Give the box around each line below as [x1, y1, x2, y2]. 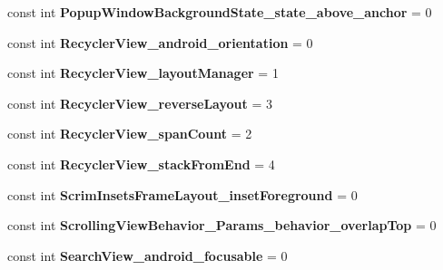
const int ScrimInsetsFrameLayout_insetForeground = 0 [7, 185, 358, 204]
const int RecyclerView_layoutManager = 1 [7, 63, 279, 82]
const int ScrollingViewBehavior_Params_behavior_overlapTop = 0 [7, 216, 437, 235]
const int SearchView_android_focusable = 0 [7, 246, 288, 265]
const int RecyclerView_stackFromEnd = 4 [7, 154, 275, 173]
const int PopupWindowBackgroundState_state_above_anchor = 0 [7, 3, 432, 21]
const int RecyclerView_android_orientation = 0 [7, 33, 313, 52]
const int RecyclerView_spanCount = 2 [7, 124, 252, 143]
